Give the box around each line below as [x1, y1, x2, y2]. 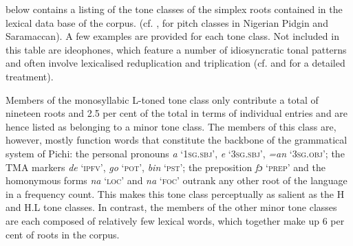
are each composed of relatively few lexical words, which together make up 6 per [6, 213, 345, 227]
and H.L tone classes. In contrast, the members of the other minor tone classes [6, 200, 337, 214]
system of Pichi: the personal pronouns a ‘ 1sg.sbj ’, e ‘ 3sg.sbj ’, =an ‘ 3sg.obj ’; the [6, 146, 345, 160]
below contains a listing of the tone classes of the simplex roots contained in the [6, 2, 343, 16]
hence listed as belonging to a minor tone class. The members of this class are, [6, 119, 336, 133]
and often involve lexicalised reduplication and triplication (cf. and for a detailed [6, 56, 345, 70]
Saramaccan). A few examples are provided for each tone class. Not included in [6, 29, 339, 43]
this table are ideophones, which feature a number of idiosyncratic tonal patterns [6, 42, 347, 56]
